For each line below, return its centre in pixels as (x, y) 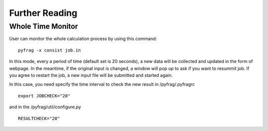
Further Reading (43, 13)
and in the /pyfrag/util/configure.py (45, 107)
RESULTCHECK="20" (39, 118)
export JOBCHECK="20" (44, 96)
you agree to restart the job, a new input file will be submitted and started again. (91, 75)
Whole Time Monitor (44, 26)
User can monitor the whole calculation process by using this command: (83, 39)
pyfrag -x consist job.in (50, 50)
